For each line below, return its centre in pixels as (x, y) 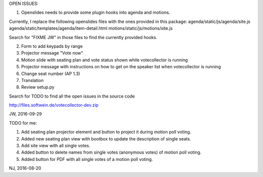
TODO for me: (23, 123)
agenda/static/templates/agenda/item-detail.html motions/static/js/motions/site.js (91, 28)
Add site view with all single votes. (56, 146)
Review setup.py (38, 87)
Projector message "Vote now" (52, 53)
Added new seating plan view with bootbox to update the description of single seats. (106, 138)
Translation (32, 80)
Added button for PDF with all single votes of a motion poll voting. (87, 159)
